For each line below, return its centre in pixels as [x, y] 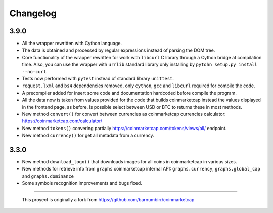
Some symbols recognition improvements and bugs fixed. [82, 183]
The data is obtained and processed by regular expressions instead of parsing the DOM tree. [119, 50]
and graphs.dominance [48, 176]
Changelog [33, 13]
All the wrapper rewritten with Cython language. [72, 44]
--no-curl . [35, 71]
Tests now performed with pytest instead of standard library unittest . [98, 79]
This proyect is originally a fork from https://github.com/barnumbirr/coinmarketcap [108, 199]
